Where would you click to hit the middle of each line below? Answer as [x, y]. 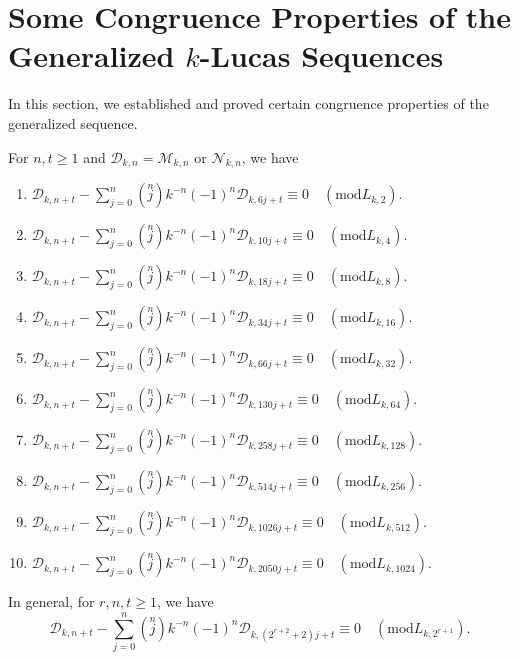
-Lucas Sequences [321, 55]
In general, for [51, 601]
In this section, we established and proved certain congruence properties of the [248, 103]
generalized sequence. [73, 122]
